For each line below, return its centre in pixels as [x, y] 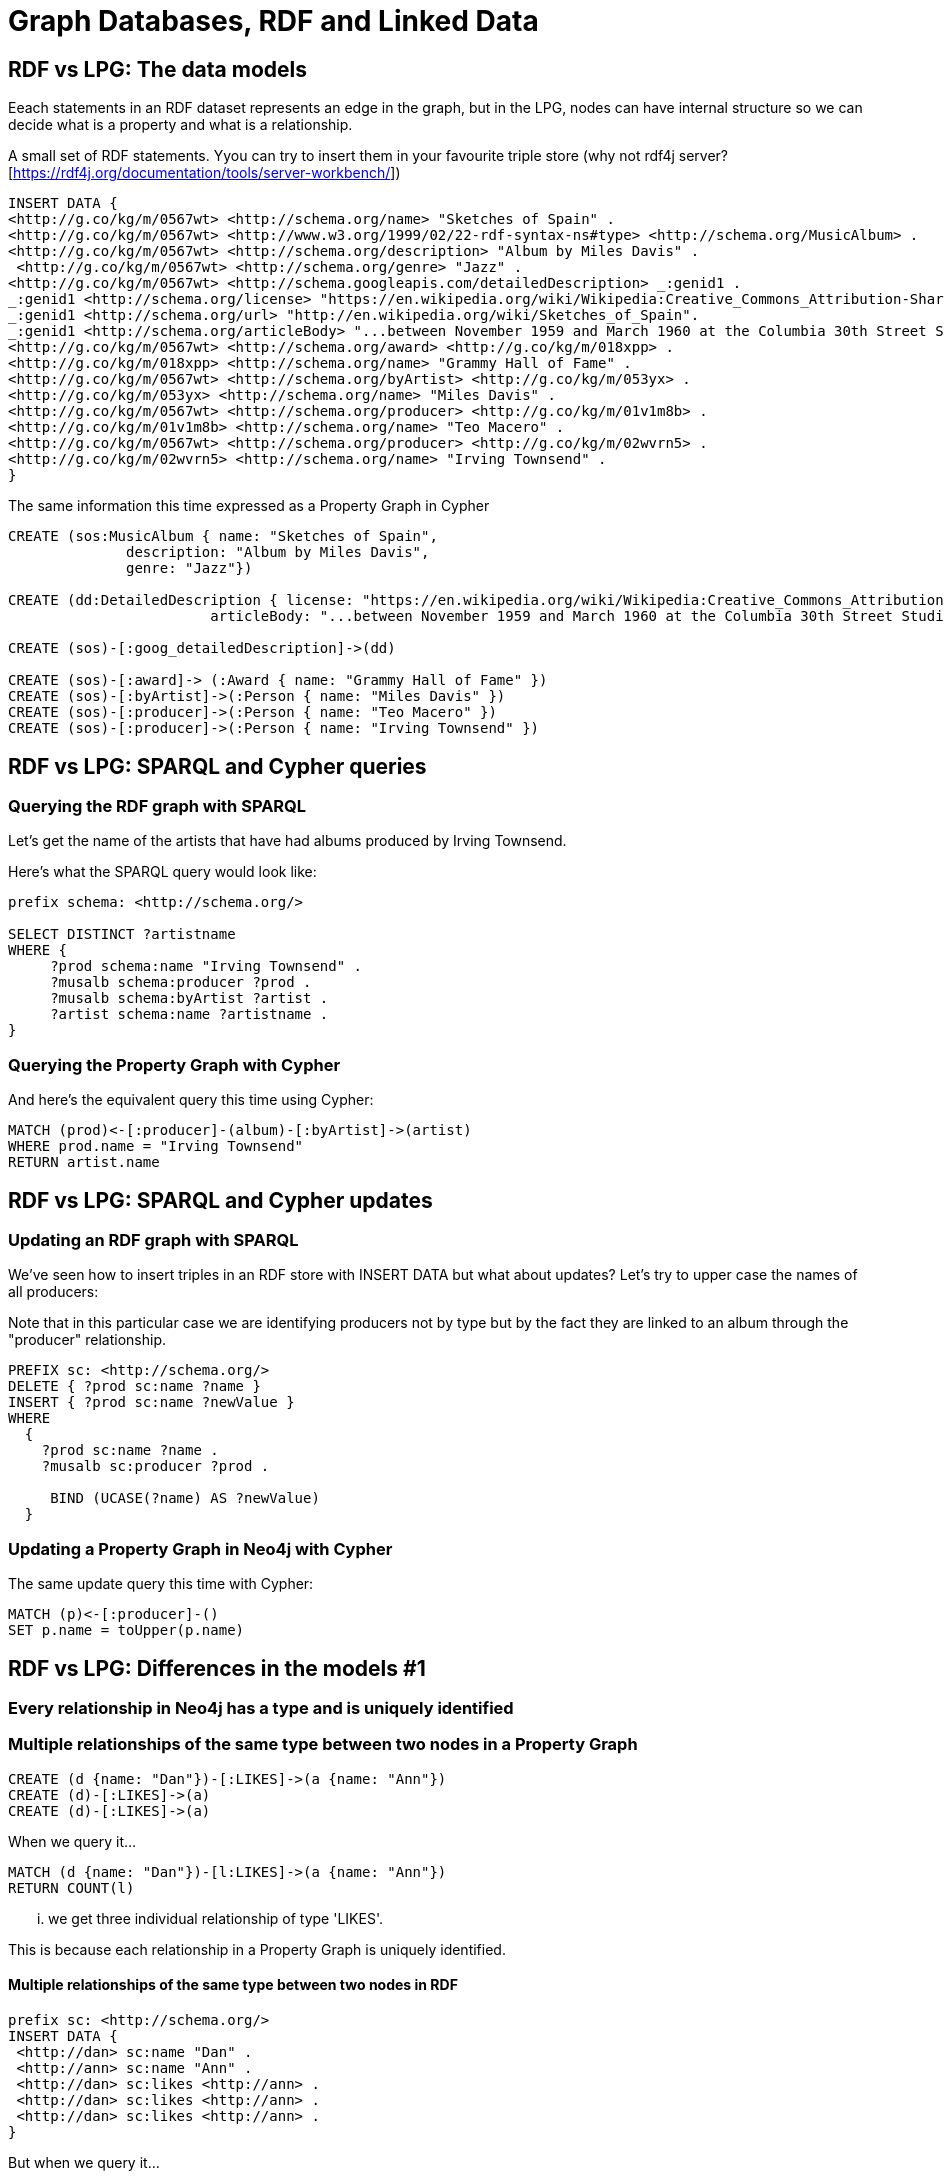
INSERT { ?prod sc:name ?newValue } [151, 1402]
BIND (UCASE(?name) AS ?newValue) [185, 1498]
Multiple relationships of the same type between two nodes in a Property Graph [323, 1744]
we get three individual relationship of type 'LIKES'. [215, 1918]
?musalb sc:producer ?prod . [155, 1466]
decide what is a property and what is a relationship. [180, 125]
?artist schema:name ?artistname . [189, 1014]
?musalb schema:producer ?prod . [181, 982]
